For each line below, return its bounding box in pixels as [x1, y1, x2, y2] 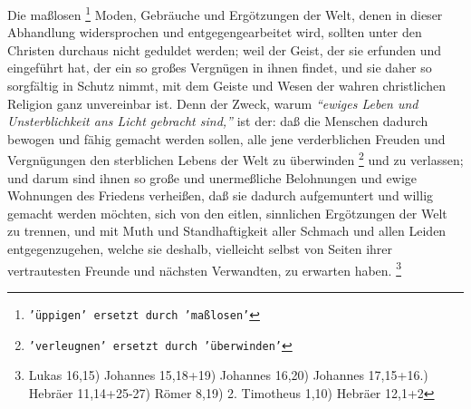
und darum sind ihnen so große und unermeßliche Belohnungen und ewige [7, 168, 418, 187]
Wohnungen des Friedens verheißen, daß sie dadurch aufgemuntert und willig [7, 186, 434, 205]
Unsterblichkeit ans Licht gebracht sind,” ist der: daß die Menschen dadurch [7, 112, 428, 131]
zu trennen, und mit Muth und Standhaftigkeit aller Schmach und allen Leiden [7, 221, 447, 240]
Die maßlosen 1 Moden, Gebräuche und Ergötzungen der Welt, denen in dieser [7, 3, 443, 24]
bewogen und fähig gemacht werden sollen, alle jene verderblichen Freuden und [7, 129, 446, 148]
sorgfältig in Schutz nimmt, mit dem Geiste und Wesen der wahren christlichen [7, 76, 446, 95]
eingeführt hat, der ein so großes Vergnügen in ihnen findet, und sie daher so [7, 58, 432, 77]
